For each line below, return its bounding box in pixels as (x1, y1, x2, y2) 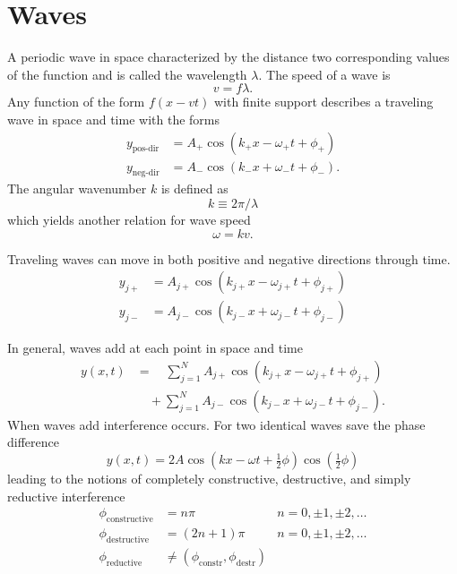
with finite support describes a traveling (213, 92, 434, 111)
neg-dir (132, 168, 160, 178)
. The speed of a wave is (258, 64, 391, 83)
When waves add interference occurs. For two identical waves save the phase (7, 415, 426, 433)
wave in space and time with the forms (7, 109, 220, 128)
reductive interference (7, 486, 125, 505)
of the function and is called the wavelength (7, 64, 247, 83)
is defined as (160, 179, 228, 198)
